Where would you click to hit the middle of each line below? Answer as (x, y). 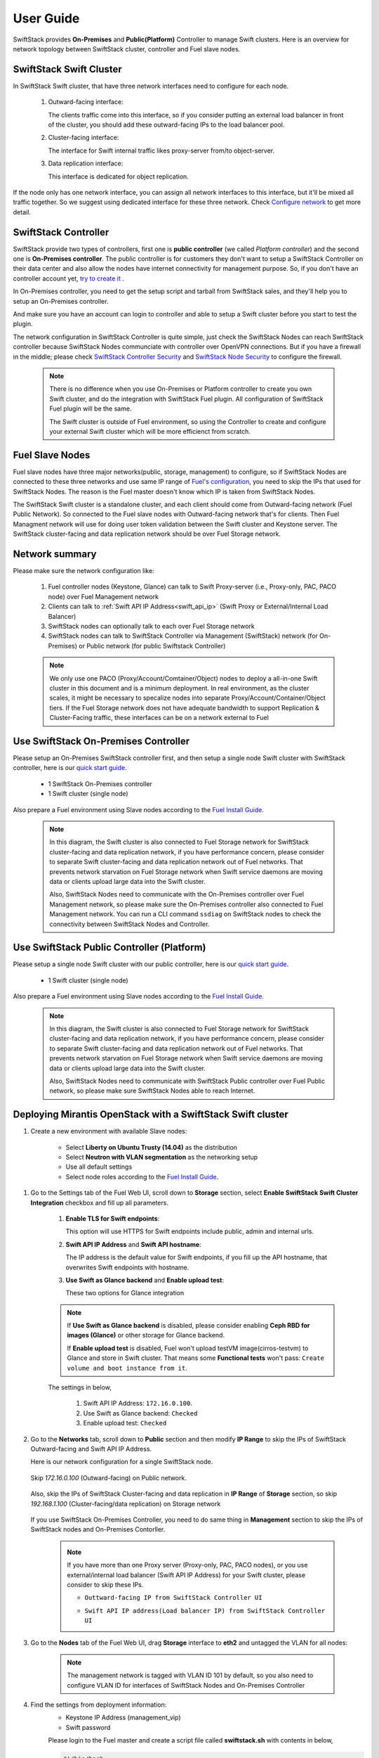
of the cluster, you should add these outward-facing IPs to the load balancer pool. (166, 125)
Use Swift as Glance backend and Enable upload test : (145, 1280)
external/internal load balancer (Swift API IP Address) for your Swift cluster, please (186, 1574)
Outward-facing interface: (86, 102)
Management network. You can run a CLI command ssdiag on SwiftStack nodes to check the (185, 914)
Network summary (55, 554)
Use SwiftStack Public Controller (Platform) (109, 948)
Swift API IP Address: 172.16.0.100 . (138, 1404)
